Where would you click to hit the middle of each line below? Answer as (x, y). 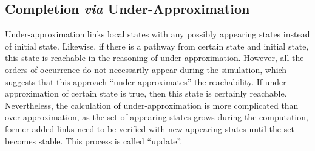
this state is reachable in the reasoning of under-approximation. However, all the (154, 58)
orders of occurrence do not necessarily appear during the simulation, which (146, 69)
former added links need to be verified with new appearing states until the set (150, 128)
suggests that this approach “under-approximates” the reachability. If (134, 81)
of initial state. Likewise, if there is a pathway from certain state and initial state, (157, 46)
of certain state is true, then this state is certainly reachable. (174, 93)
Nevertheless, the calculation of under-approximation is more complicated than (152, 105)
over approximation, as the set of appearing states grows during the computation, (157, 117)
